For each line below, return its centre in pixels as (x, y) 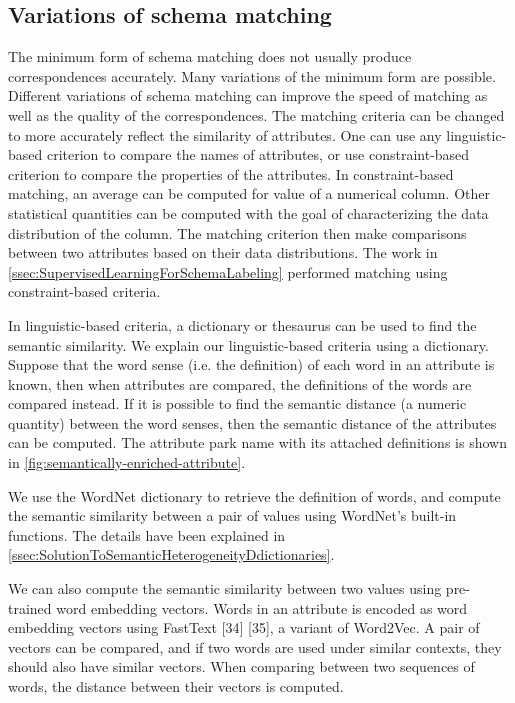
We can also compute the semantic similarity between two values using (225, 588)
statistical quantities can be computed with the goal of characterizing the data (248, 212)
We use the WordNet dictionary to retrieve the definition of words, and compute (254, 495)
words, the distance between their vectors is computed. (176, 686)
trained (30, 607)
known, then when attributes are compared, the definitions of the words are (240, 383)
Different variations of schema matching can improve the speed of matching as (248, 95)
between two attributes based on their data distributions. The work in (223, 252)
